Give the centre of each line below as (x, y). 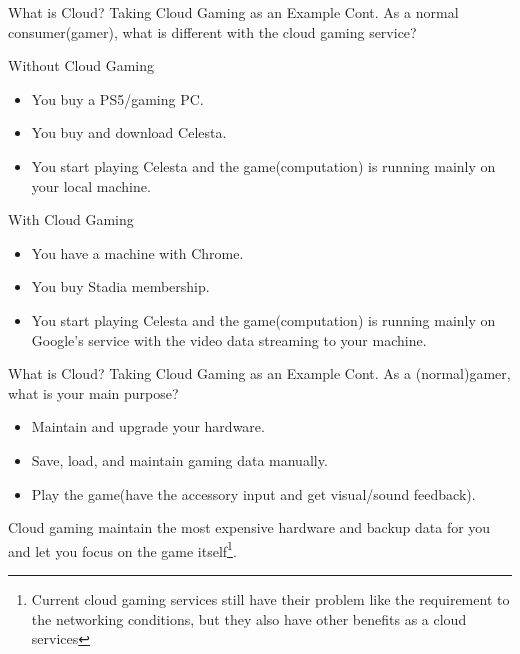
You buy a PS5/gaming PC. (117, 98)
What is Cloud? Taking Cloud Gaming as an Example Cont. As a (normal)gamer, (259, 373)
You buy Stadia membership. (120, 286)
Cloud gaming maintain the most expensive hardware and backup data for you (249, 527)
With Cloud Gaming (71, 219)
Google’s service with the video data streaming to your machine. (229, 339)
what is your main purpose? (93, 392)
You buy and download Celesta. (129, 132)
